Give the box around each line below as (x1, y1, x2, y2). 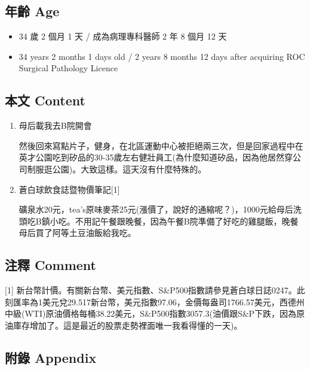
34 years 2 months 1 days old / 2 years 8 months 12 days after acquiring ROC (19, 50, 305, 62)
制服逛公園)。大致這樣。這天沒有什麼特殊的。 (27, 162, 207, 175)
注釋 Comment (5, 256, 97, 274)
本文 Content (5, 91, 85, 110)
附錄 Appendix (5, 348, 97, 366)
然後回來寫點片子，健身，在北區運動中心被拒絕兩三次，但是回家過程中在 (19, 139, 303, 151)
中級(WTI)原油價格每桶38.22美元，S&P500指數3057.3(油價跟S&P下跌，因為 (5, 307, 297, 320)
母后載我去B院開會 (19, 119, 92, 132)
